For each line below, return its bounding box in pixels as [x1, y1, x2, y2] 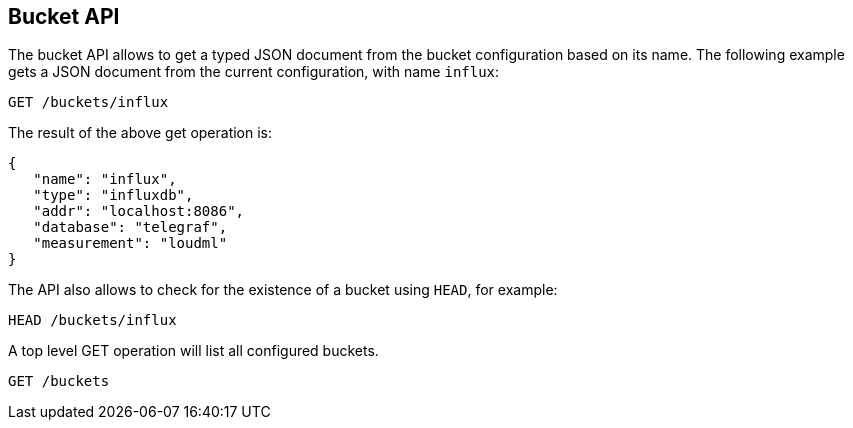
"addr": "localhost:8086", [33, 203, 245, 220]
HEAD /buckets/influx [8, 312, 177, 329]
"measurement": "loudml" [33, 235, 228, 252]
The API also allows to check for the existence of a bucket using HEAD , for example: [8, 281, 558, 299]
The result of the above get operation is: [8, 124, 273, 142]
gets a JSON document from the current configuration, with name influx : [8, 63, 500, 81]
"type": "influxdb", [33, 187, 194, 204]
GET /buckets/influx [8, 94, 169, 111]
